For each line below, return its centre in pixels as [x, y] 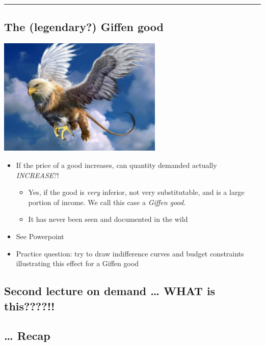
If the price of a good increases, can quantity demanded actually [116, 165]
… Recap [27, 336]
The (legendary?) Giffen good [84, 27]
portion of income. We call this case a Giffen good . [107, 202]
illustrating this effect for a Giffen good [77, 263]
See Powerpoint [40, 236]
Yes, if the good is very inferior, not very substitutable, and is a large [136, 192]
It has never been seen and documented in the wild [108, 219]
